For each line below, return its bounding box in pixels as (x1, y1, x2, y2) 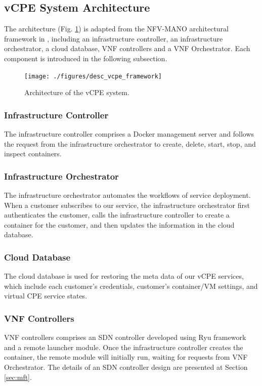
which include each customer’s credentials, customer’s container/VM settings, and (4, 280, 258, 291)
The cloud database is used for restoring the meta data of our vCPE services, (4, 271, 244, 281)
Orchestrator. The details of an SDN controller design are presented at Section (4, 362, 248, 372)
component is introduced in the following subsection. (4, 53, 167, 63)
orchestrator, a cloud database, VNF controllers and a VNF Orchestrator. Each (4, 43, 250, 54)
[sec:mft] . (4, 371, 32, 382)
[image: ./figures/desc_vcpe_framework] (24, 72, 162, 80)
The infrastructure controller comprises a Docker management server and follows (4, 128, 254, 139)
